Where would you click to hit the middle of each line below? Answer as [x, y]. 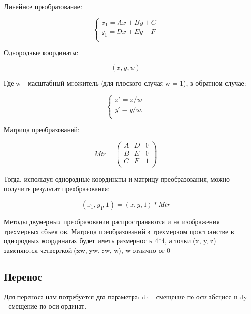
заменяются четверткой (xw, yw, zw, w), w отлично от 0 [87, 250]
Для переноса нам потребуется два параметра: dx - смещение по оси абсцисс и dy [125, 296]
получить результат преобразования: [57, 188]
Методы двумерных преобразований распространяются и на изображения [112, 222]
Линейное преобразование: [43, 6]
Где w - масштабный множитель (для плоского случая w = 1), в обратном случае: [125, 83]
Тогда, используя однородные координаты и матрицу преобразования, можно [117, 179]
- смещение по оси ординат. [45, 306]
